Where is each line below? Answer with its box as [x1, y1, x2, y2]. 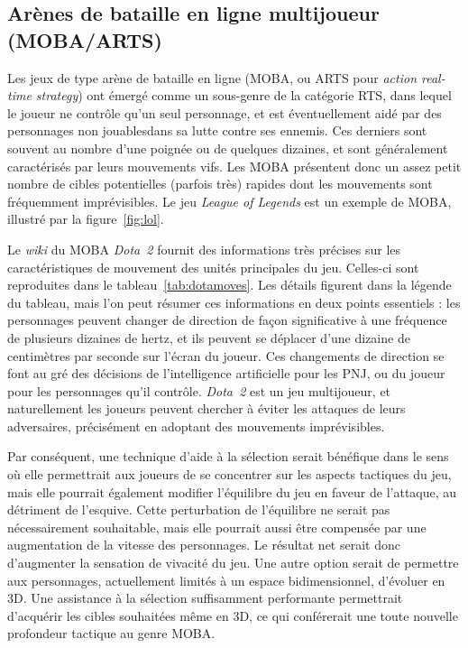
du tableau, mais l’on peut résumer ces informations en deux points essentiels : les [7, 292, 461, 311]
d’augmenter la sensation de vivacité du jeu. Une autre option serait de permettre [7, 553, 459, 572]
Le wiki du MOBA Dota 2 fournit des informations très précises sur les [7, 239, 401, 258]
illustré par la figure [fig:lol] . [7, 209, 164, 228]
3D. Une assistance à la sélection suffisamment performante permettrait [7, 588, 403, 607]
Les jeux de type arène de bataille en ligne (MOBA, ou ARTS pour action [7, 68, 418, 87]
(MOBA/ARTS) [7, 25, 162, 53]
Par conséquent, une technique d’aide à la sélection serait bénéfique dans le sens [7, 447, 449, 466]
